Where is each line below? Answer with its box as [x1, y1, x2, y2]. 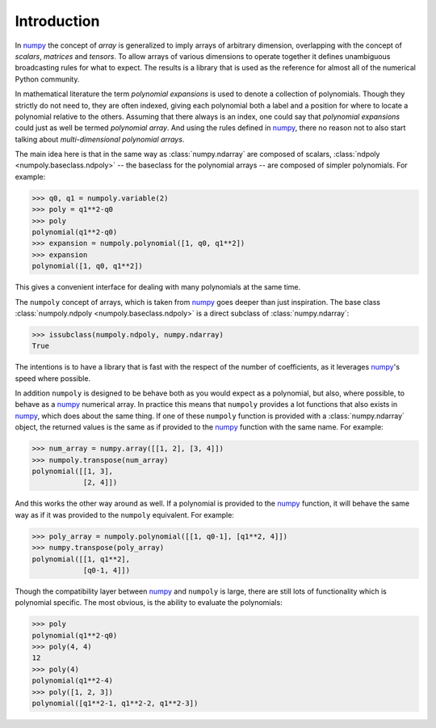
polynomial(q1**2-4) [31, 676, 113, 685]
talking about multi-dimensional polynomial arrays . [15, 134, 185, 144]
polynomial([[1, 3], [31, 467, 113, 476]
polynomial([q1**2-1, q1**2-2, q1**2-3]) [31, 699, 199, 708]
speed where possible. [15, 373, 91, 383]
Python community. [15, 74, 80, 84]
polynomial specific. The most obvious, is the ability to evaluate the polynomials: [15, 598, 283, 607]
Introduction [15, 12, 100, 30]
